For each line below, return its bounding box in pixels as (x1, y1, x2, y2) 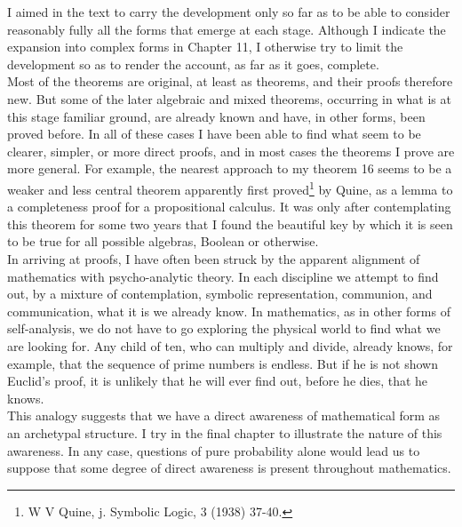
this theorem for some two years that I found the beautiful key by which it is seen (7, 214, 453, 233)
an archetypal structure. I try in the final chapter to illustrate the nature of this (7, 423, 442, 442)
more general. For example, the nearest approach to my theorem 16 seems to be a (7, 159, 452, 178)
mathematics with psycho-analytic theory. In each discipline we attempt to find (7, 267, 439, 285)
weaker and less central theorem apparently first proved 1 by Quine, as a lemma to (7, 177, 453, 198)
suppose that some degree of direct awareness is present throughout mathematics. (7, 459, 451, 477)
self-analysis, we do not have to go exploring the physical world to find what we (7, 319, 441, 338)
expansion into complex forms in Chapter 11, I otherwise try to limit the (7, 37, 403, 56)
